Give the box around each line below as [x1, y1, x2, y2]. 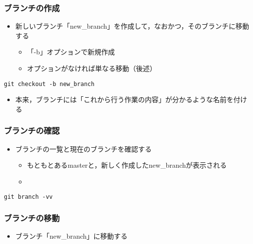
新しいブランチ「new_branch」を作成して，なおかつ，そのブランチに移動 [15, 21, 249, 31]
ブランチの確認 [4, 124, 60, 137]
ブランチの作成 [4, 1, 60, 14]
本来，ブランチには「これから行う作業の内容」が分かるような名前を [15, 94, 234, 105]
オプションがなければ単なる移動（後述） [27, 63, 157, 73]
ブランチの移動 [4, 212, 60, 224]
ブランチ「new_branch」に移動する [15, 231, 128, 241]
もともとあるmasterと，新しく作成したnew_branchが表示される [27, 160, 227, 170]
